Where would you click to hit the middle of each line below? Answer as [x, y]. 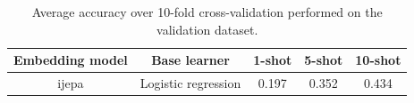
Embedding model [71, 60]
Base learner [190, 60]
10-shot [378, 60]
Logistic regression [190, 83]
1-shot [273, 60]
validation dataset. [207, 29]
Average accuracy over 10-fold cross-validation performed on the [207, 12]
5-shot [324, 60]
